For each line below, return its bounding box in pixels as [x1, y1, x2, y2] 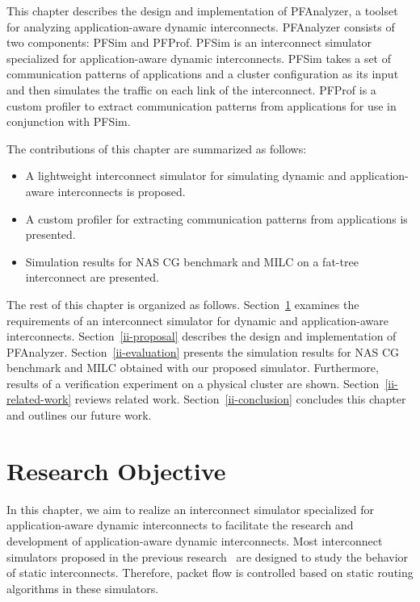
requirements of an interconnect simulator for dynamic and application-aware [6, 311, 388, 328]
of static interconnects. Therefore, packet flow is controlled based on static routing [6, 564, 414, 581]
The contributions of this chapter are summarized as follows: [6, 140, 307, 157]
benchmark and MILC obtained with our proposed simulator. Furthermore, [6, 359, 379, 376]
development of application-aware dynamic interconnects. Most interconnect [6, 532, 383, 549]
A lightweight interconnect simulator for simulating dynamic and [25, 167, 346, 184]
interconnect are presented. [25, 269, 159, 286]
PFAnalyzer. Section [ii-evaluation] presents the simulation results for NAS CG [6, 343, 400, 360]
